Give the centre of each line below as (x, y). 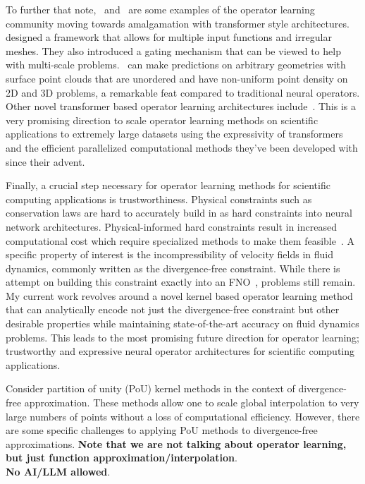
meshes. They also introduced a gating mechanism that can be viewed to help (173, 50)
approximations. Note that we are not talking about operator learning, (176, 443)
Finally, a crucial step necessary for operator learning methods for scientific (168, 185)
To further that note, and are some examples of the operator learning (160, 9)
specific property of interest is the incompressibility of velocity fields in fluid (169, 254)
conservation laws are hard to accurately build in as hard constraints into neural (179, 213)
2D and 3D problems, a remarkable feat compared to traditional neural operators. (183, 92)
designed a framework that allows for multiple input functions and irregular (169, 37)
